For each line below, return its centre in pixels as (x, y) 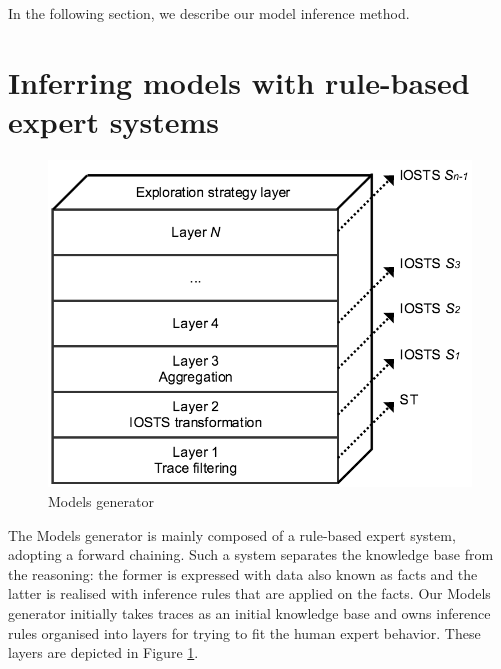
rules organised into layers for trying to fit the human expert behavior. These (244, 632)
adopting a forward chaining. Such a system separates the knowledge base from (251, 554)
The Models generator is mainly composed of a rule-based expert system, (232, 534)
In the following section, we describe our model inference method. (209, 13)
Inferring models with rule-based (239, 81)
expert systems (114, 120)
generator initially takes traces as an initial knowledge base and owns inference (249, 613)
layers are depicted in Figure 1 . (103, 652)
